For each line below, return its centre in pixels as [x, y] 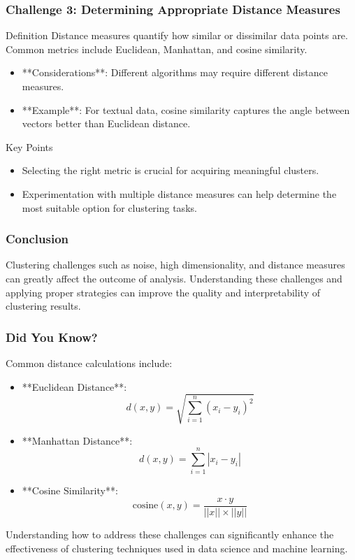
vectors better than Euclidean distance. [106, 123]
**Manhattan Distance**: [77, 440]
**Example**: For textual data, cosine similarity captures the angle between [186, 109]
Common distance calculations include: [89, 362]
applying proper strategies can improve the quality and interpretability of [163, 292]
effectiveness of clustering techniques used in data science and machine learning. [177, 548]
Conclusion [37, 239]
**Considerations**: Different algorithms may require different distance [175, 72]
